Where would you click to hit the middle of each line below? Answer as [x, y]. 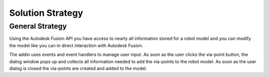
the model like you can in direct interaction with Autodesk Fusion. [76, 45]
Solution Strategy [46, 13]
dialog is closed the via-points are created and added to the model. [78, 68]
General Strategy [38, 26]
